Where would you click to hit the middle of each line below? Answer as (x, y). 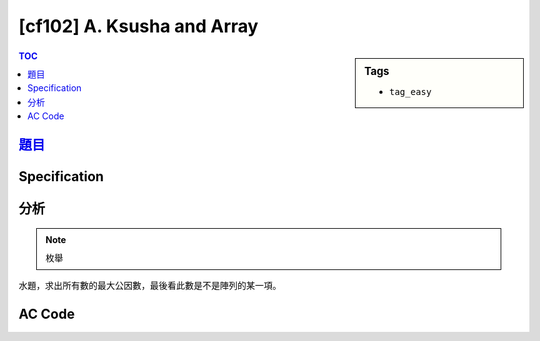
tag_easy (410, 91)
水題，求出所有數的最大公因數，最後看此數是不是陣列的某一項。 (150, 286)
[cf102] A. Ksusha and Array (138, 26)
